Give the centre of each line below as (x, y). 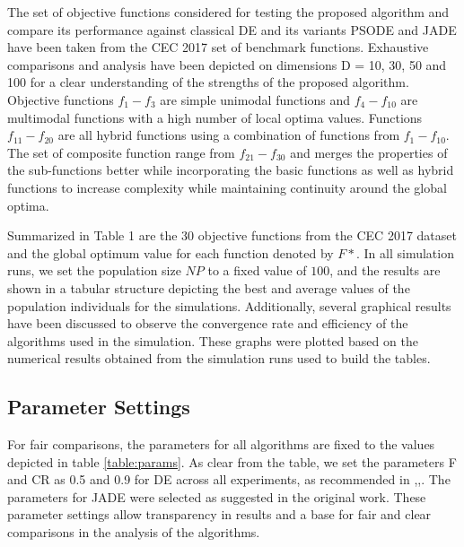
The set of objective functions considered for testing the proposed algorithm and (228, 12)
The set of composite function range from (121, 152)
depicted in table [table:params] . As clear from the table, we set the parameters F (232, 461)
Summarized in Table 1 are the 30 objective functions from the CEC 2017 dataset (232, 235)
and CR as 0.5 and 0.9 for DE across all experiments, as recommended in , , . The (229, 479)
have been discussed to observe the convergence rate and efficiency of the (208, 323)
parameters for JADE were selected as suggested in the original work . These (217, 496)
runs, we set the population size (94, 270)
